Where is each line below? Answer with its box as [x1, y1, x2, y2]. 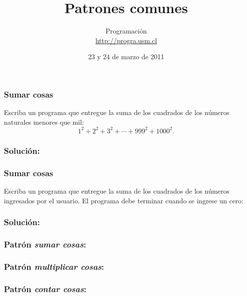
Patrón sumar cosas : [4, 238, 86, 250]
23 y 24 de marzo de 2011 [88, 51, 165, 62]
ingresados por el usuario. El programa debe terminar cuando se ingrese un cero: [4, 195, 244, 205]
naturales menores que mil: [4, 116, 84, 127]
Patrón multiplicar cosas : [4, 260, 104, 272]
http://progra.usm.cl [95, 35, 157, 45]
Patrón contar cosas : [4, 282, 86, 295]
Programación [105, 26, 147, 36]
